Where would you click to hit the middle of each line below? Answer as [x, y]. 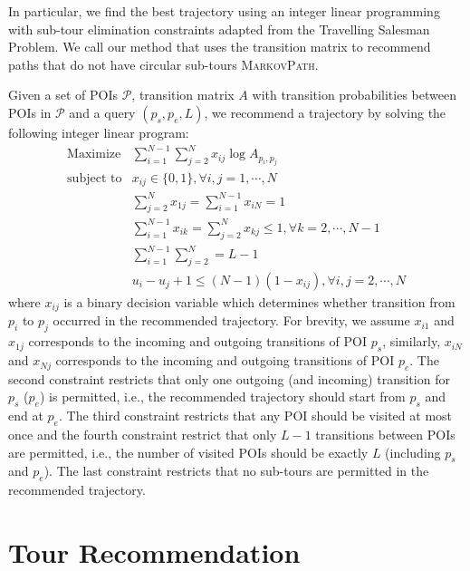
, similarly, [412, 341]
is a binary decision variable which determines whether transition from [259, 302]
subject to [95, 178]
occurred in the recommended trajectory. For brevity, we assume [231, 320]
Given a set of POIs [63, 95]
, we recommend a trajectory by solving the [325, 112]
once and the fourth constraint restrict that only [143, 435]
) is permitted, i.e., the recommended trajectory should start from [222, 397]
